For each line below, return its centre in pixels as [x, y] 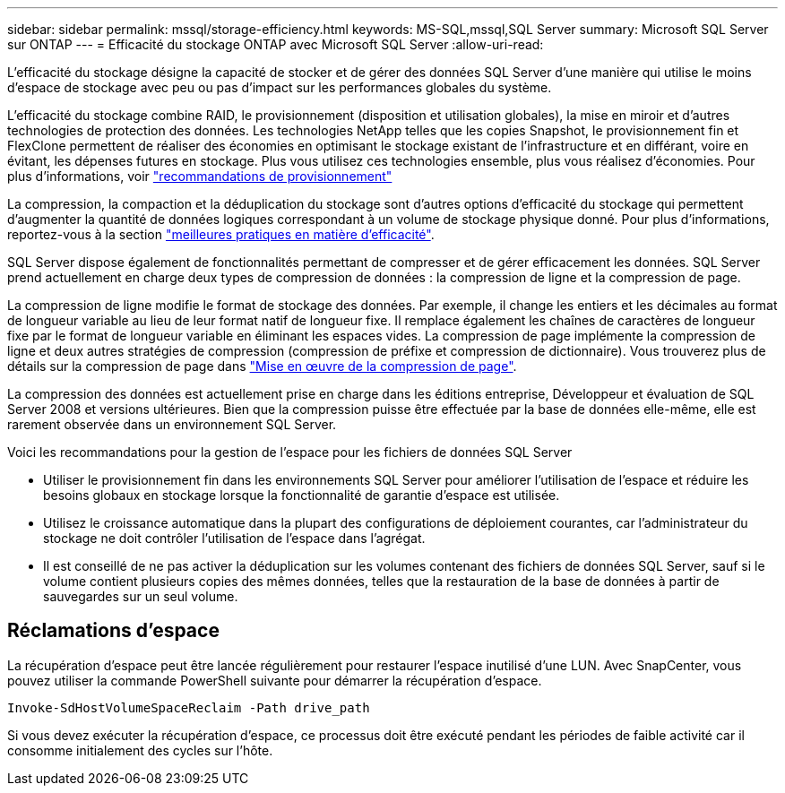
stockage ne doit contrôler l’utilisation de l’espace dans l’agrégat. [234, 538]
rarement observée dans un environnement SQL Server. [172, 424]
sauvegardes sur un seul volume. [141, 596]
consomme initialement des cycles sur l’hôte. [140, 750]
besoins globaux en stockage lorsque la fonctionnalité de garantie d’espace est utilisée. [302, 495]
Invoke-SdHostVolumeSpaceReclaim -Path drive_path [189, 707]
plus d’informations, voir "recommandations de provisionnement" [200, 176]
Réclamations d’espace [113, 631]
